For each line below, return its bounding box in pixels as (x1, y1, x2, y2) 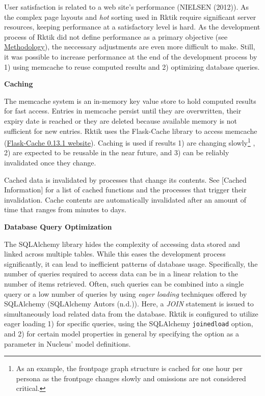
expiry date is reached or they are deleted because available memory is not (4, 115, 237, 126)
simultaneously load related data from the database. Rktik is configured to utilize (4, 308, 258, 319)
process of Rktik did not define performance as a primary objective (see (4, 31, 228, 42)
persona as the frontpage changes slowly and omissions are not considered (16, 373, 246, 383)
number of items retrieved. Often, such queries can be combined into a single (4, 278, 244, 289)
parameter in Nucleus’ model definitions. (4, 338, 131, 349)
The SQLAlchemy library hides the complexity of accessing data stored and (4, 238, 240, 249)
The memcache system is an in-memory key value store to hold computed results (4, 95, 256, 106)
